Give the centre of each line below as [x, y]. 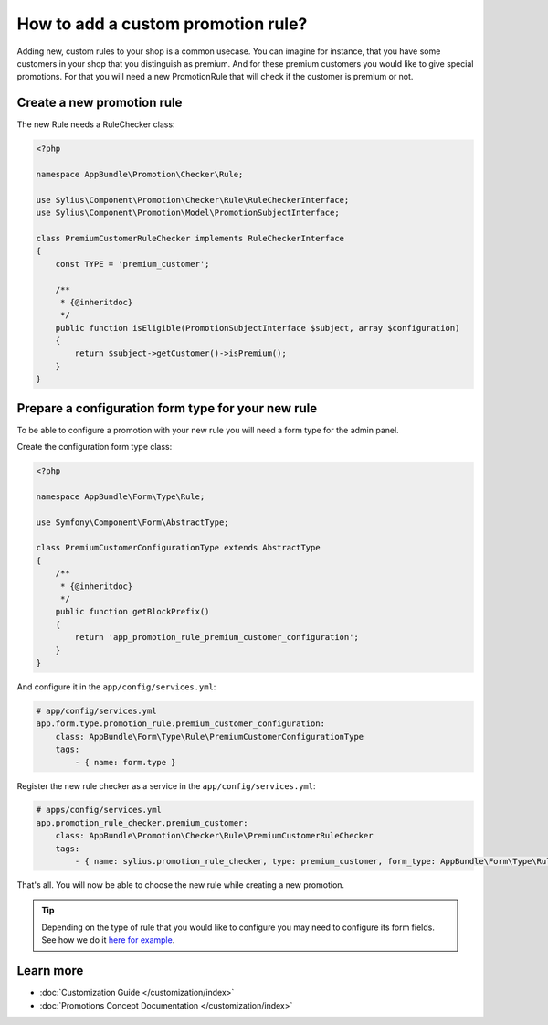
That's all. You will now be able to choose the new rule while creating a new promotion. [181, 885]
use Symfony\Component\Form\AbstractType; [132, 522]
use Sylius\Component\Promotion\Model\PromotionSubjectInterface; [188, 213]
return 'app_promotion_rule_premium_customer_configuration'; [217, 637]
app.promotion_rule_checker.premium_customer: [142, 822]
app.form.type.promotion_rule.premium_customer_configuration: [181, 724]
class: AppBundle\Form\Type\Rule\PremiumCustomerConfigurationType [210, 737]
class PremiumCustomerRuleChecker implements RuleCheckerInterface [190, 238]
